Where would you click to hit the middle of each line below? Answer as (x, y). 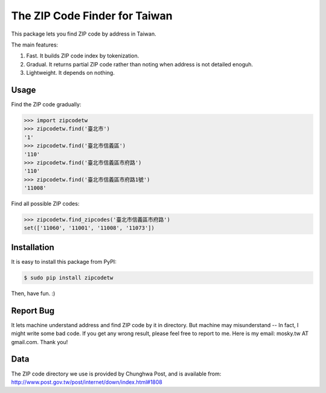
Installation (33, 247)
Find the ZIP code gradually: (46, 104)
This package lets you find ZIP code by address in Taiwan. (84, 34)
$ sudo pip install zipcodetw (69, 277)
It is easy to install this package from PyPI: (64, 261)
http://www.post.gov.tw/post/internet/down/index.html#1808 (87, 382)
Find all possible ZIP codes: (45, 204)
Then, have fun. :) (33, 293)
